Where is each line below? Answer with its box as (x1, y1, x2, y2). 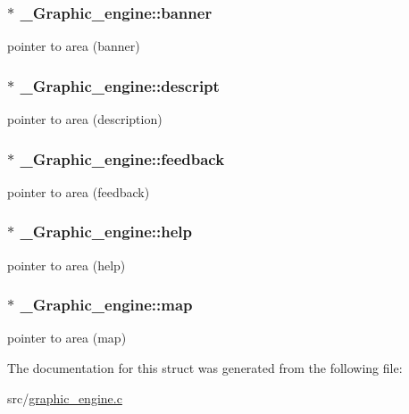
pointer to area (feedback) (7, 182, 150, 201)
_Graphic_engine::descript (20, 74, 220, 96)
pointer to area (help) (7, 255, 126, 274)
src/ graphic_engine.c (7, 388, 122, 407)
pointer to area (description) (7, 110, 163, 128)
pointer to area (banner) (7, 37, 140, 55)
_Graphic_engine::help (20, 220, 193, 243)
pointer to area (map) (7, 328, 127, 347)
